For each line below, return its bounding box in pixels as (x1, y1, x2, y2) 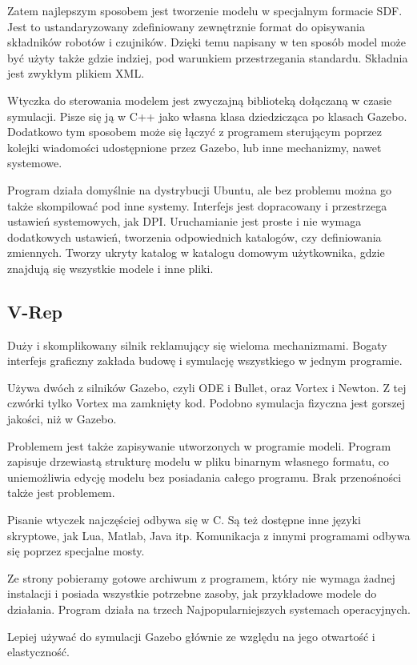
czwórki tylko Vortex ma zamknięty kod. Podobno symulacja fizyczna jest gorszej (7, 395, 406, 411)
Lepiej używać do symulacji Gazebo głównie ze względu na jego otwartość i (7, 627, 375, 644)
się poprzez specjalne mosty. (7, 543, 145, 559)
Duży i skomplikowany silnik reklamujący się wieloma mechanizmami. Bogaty (7, 336, 387, 353)
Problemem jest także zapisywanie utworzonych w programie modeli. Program (7, 437, 391, 454)
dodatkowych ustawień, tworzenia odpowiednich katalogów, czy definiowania (7, 228, 382, 245)
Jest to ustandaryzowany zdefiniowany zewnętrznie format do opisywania (7, 18, 365, 34)
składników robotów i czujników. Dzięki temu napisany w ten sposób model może (7, 34, 406, 50)
